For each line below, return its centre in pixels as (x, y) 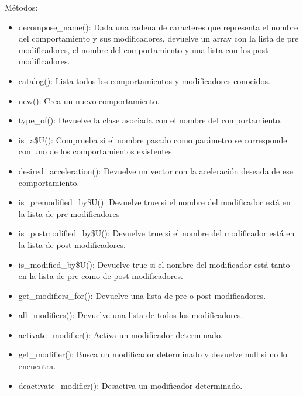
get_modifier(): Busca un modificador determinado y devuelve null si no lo (153, 354)
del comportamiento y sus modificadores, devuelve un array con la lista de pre (159, 38)
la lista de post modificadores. (72, 244)
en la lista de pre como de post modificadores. (101, 276)
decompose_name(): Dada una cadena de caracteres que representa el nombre (158, 27)
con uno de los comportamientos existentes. (96, 151)
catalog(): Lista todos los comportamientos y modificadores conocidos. (144, 80)
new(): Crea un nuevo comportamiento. (89, 100)
